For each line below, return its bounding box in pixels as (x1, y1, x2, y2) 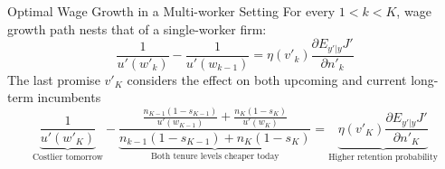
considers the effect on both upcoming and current (127, 70, 407, 89)
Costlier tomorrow (32, 153, 103, 163)
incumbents (37, 88, 101, 107)
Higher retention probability (328, 152, 439, 162)
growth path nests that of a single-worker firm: (7, 19, 267, 38)
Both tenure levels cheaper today (151, 152, 279, 162)
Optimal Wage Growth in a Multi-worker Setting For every (7, 2, 336, 20)
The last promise (7, 70, 100, 89)
